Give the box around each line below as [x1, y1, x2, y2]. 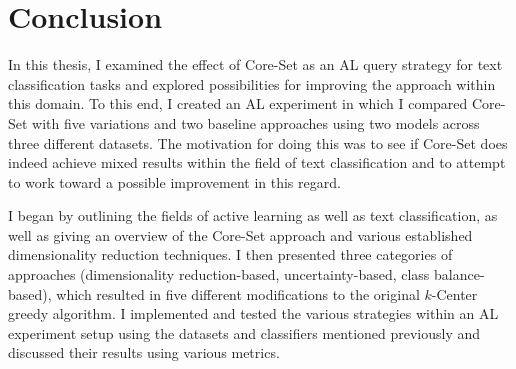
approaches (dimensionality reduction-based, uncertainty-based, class [8, 264, 430, 285]
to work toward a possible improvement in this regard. [8, 171, 341, 192]
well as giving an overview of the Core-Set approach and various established [8, 224, 473, 245]
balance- [434, 264, 485, 285]
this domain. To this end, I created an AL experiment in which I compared [8, 93, 468, 114]
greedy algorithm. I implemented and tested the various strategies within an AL [8, 303, 499, 324]
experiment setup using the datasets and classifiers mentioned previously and [8, 322, 481, 343]
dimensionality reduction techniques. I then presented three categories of [8, 244, 453, 265]
